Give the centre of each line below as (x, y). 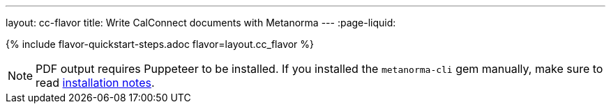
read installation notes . (95, 83)
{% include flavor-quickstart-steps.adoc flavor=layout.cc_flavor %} (160, 44)
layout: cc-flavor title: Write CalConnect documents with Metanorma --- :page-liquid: (201, 23)
